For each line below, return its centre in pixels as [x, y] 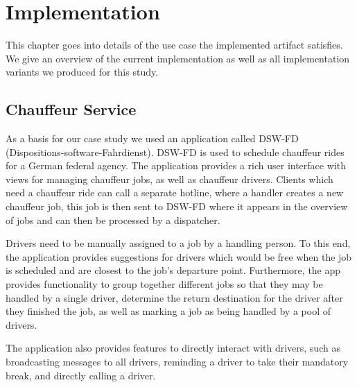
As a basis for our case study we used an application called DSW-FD [152, 138]
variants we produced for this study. [82, 72]
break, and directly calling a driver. [81, 375]
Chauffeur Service [71, 109]
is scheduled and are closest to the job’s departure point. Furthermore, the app [173, 270]
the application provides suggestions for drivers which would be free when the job [179, 256]
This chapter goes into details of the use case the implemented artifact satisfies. [174, 45]
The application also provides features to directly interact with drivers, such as [173, 348]
